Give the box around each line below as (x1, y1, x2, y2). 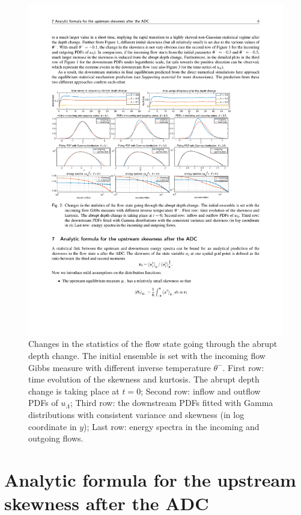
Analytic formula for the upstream (4, 467, 296, 492)
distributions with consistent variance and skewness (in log (28, 408, 245, 421)
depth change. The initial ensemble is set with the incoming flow (28, 349, 266, 362)
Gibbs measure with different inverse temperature (28, 361, 211, 373)
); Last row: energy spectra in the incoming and (84, 420, 260, 432)
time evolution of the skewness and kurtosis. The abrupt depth (28, 373, 260, 385)
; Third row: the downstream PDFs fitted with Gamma (70, 396, 273, 409)
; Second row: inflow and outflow (141, 384, 261, 397)
